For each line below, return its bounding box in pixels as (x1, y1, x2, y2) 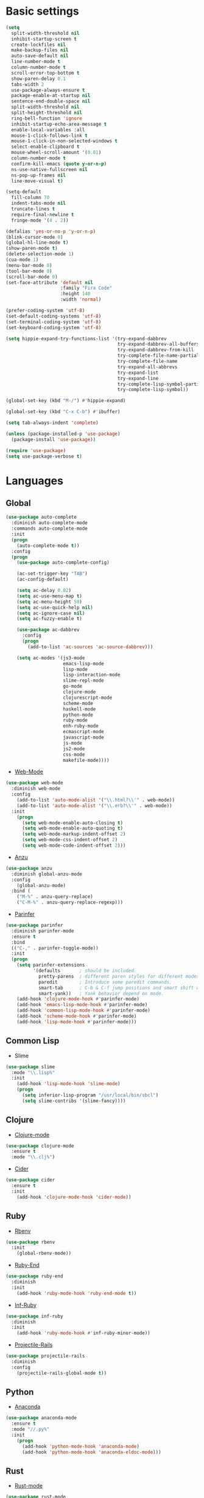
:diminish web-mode (11, 786, 61, 792)
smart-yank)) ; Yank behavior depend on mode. (38, 990, 164, 996)
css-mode (63, 751, 85, 758)
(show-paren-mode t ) (5, 246, 58, 252)
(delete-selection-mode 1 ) (5, 251, 74, 257)
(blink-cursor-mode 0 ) (5, 234, 63, 240)
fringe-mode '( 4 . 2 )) (11, 217, 69, 224)
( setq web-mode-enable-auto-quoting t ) (21, 825, 123, 831)
